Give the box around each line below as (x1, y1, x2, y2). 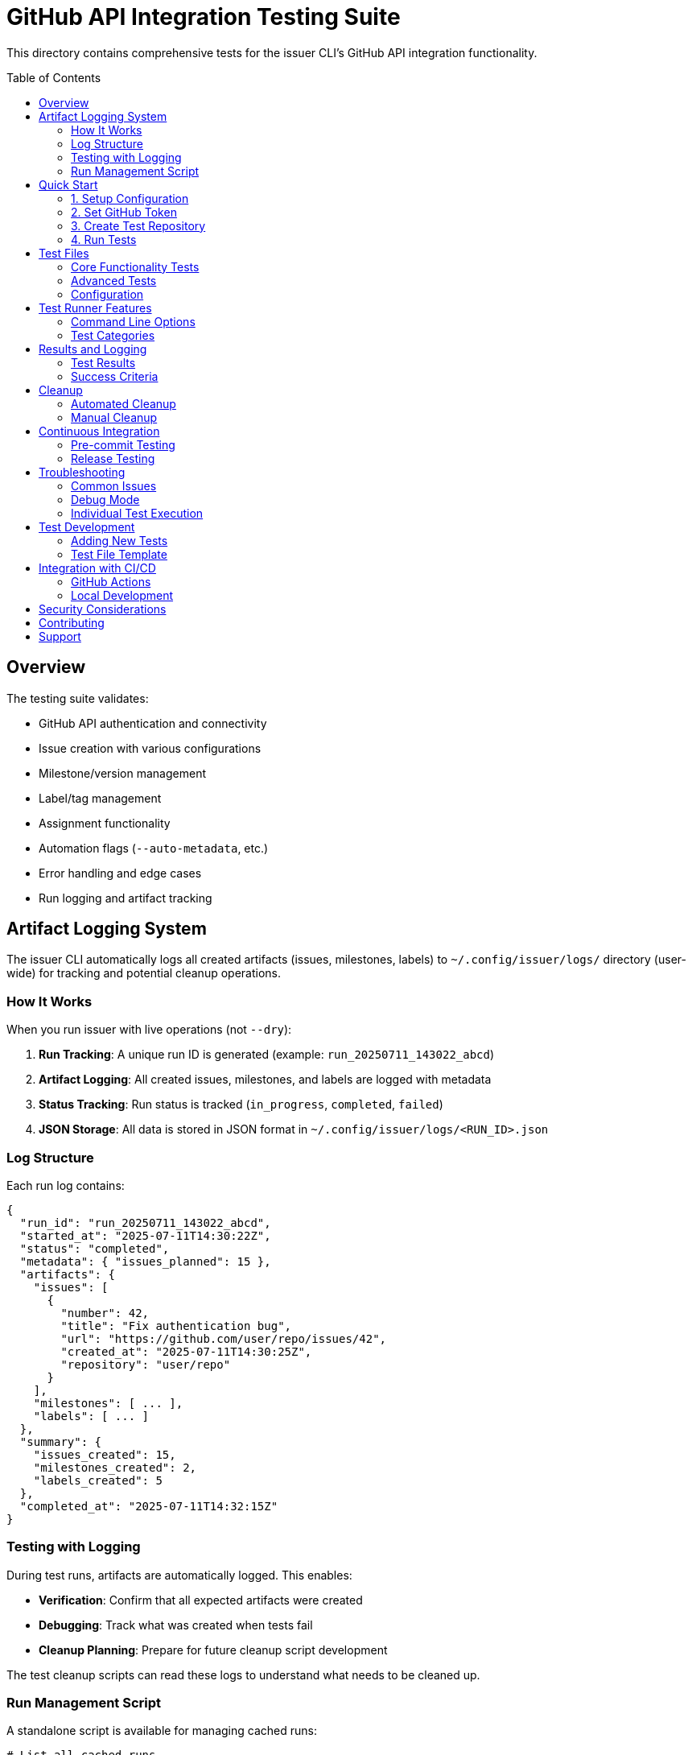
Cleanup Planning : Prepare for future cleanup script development (39, 1642, 388, 1657)
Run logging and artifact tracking (39, 890, 212, 905)
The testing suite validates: (6, 691, 149, 705)
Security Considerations (39, 601, 167, 616)
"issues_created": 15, (33, 1447, 176, 1461)
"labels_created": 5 (33, 1473, 163, 1487)
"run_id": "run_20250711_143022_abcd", (19, 1216, 271, 1229)
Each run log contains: (6, 1178, 125, 1192)
